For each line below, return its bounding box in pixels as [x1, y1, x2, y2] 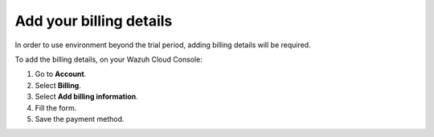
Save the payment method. [35, 114, 125, 123]
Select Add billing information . [35, 92, 138, 102]
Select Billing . [35, 80, 82, 90]
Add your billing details [14, 12, 173, 30]
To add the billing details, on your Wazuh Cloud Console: [14, 54, 203, 64]
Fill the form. [35, 103, 77, 112]
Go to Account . [35, 69, 87, 79]
